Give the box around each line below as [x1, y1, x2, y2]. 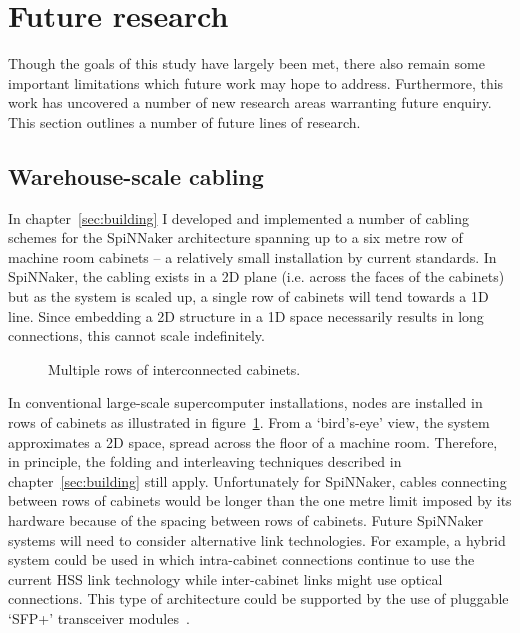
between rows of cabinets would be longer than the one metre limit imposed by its [8, 490, 512, 511]
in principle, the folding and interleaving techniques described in [8, 451, 402, 472]
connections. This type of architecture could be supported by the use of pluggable [8, 588, 509, 609]
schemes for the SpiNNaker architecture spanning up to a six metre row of [8, 227, 463, 248]
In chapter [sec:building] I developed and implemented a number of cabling [8, 207, 470, 228]
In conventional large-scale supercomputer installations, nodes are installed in [8, 392, 483, 413]
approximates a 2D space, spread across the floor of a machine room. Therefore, [8, 431, 498, 452]
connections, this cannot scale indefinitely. [8, 325, 265, 346]
